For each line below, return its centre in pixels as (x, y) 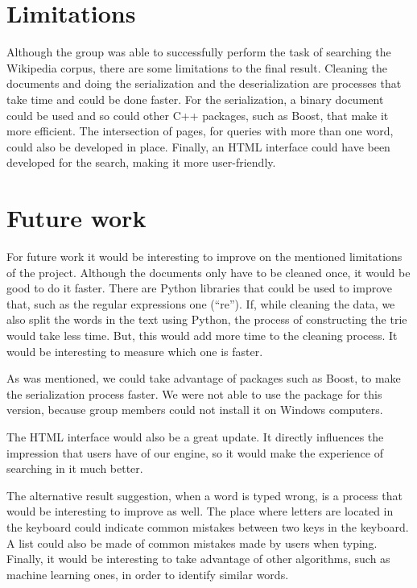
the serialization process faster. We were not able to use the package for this (194, 393)
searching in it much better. (75, 468)
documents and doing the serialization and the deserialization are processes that (204, 83)
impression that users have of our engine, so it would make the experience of (195, 452)
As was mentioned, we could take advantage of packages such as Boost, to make (204, 378)
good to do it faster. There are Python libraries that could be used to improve (200, 288)
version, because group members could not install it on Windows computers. (195, 410)
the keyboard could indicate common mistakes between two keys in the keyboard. (208, 526)
